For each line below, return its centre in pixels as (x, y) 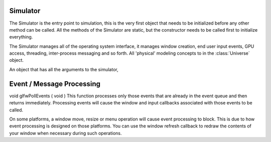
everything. (21, 37)
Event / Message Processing (55, 84)
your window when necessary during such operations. (65, 133)
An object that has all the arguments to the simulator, (64, 69)
